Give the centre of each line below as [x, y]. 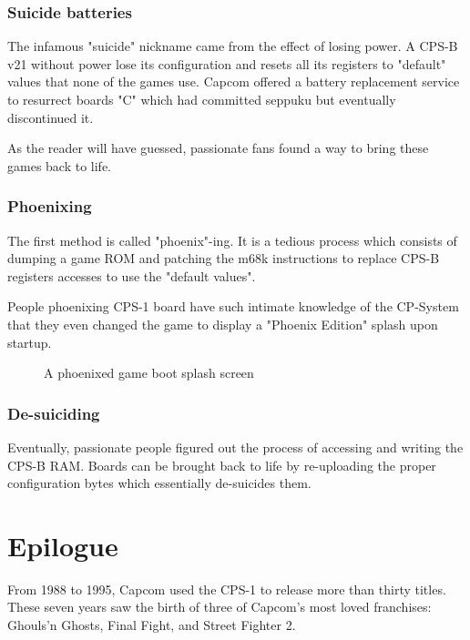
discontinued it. [51, 117]
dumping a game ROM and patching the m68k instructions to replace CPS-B [224, 258]
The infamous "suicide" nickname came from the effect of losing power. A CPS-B [233, 46]
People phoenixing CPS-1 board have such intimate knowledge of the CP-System [233, 306]
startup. [30, 342]
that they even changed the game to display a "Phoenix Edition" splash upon [223, 324]
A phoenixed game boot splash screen [149, 373]
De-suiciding [54, 413]
